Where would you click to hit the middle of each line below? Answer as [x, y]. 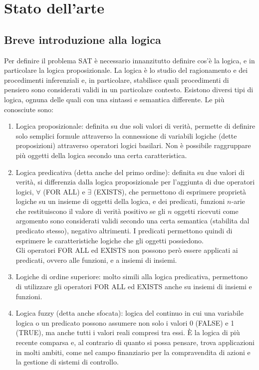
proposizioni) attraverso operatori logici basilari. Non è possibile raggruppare [133, 145]
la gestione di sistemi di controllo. [67, 362]
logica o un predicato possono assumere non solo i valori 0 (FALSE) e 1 [125, 322]
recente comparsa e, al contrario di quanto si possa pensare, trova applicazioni [135, 342]
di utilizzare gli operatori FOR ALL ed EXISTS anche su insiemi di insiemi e [134, 286]
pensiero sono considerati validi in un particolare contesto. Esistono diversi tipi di [129, 90]
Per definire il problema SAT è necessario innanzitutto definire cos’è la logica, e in [129, 60]
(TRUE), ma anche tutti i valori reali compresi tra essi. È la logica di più [128, 332]
